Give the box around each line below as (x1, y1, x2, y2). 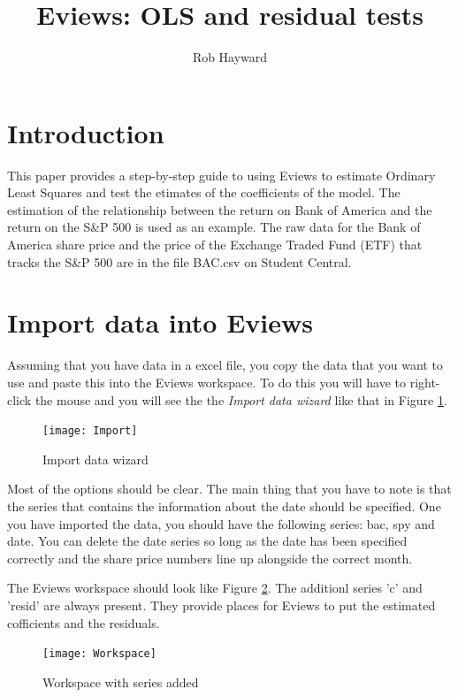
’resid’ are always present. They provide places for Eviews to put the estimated (7, 595, 436, 614)
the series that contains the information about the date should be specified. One (7, 496, 441, 515)
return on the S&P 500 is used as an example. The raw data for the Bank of (7, 218, 421, 236)
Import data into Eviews (7, 304, 313, 341)
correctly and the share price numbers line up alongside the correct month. (7, 548, 413, 567)
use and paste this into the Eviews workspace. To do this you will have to (7, 372, 406, 391)
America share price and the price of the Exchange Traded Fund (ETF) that (7, 235, 423, 254)
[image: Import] (42, 425, 138, 438)
